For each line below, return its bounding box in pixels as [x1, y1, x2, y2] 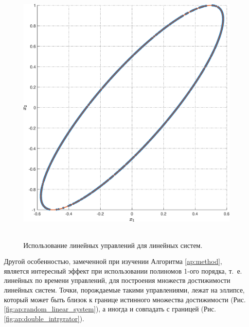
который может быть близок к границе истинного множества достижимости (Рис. [4, 294, 246, 304]
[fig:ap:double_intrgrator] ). [4, 313, 85, 323]
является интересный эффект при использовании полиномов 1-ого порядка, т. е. [4, 265, 242, 276]
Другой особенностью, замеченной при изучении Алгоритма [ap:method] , [4, 256, 222, 266]
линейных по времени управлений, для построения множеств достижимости [4, 275, 231, 285]
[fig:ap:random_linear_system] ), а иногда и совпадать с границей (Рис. [4, 304, 216, 314]
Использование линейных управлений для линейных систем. [23, 240, 203, 250]
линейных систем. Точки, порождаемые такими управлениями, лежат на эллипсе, [4, 285, 245, 295]
